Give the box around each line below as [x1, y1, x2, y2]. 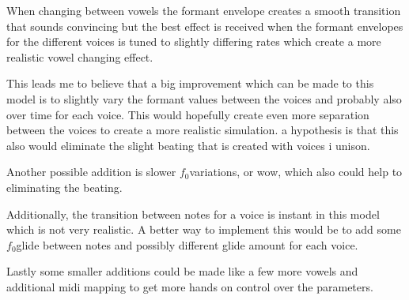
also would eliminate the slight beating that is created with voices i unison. [6, 137, 370, 153]
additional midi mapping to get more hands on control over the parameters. [6, 278, 373, 294]
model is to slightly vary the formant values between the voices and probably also [6, 90, 402, 107]
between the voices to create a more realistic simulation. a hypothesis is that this [6, 122, 399, 138]
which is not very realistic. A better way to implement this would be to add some [6, 221, 401, 238]
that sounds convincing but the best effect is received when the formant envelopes [6, 17, 403, 34]
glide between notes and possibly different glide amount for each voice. [16, 236, 358, 253]
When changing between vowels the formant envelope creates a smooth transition [6, 2, 401, 18]
